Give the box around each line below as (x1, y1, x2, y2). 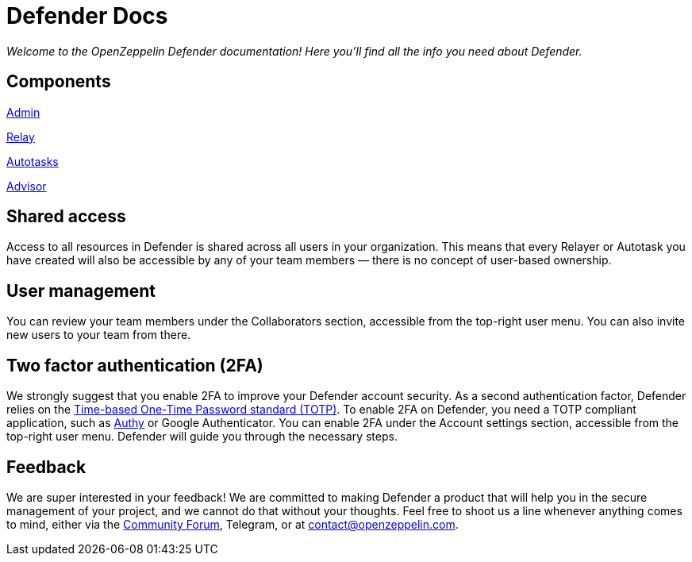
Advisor (6, 179, 47, 193)
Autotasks (6, 154, 59, 168)
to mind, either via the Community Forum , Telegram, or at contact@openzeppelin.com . (6, 517, 459, 531)
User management (6, 280, 156, 301)
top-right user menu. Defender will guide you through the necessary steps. (6, 429, 398, 444)
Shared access (6, 206, 126, 227)
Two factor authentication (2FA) (6, 355, 263, 375)
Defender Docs (6, 2, 168, 29)
